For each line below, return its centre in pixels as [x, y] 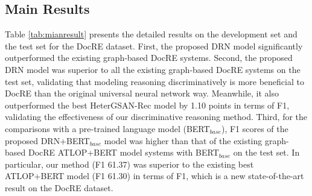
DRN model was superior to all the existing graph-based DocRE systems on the [153, 69]
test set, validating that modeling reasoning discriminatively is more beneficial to [154, 81]
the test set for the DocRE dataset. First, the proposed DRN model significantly [154, 46]
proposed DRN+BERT [47, 140]
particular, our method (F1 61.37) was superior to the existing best [129, 164]
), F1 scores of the [255, 128]
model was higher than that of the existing [183, 140]
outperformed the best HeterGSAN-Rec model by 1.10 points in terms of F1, [147, 105]
